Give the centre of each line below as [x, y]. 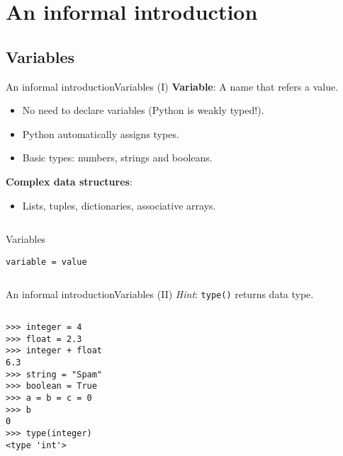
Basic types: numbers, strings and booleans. [117, 158]
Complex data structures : [69, 181]
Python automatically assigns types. [101, 133]
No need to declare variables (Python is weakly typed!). [143, 110]
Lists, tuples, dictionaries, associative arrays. [119, 205]
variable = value [46, 262]
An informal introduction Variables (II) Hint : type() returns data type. [160, 294]
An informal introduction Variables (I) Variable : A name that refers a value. [172, 86]
